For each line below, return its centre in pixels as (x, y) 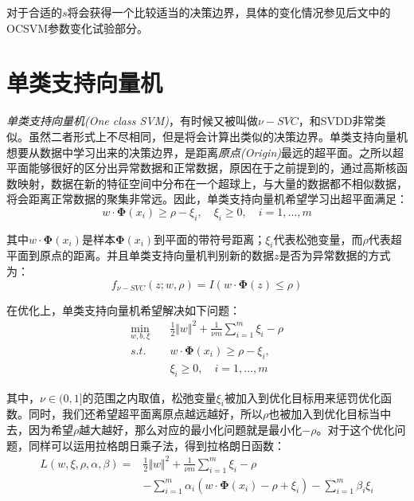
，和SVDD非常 (336, 121)
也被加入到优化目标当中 (330, 414)
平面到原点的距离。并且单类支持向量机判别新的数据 (140, 255)
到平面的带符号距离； (210, 239)
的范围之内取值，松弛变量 (149, 397)
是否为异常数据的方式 (335, 255)
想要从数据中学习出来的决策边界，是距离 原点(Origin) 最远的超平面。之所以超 (205, 152)
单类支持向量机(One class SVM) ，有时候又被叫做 (132, 121)
